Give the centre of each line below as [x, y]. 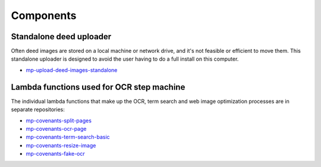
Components [44, 15]
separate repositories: [38, 109]
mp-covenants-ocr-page [56, 128]
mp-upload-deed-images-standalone [72, 70]
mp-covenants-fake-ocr [56, 154]
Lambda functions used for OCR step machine [98, 87]
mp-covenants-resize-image [61, 145]
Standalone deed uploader [61, 37]
